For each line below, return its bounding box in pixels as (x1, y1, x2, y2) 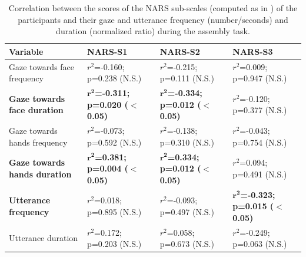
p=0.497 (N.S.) (159, 205, 214, 218)
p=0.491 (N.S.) (232, 167, 287, 180)
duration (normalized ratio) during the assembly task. (56, 25, 250, 37)
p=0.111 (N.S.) (159, 72, 214, 84)
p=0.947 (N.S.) (232, 72, 287, 84)
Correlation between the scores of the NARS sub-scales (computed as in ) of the (8, 2, 298, 14)
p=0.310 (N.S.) (159, 136, 214, 148)
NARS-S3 (232, 45, 273, 57)
